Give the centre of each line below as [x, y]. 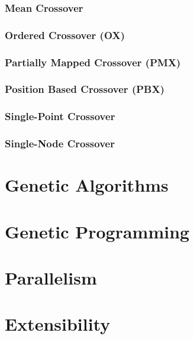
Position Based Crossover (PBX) [85, 89]
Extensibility [58, 324]
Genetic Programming [97, 231]
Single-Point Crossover [60, 116]
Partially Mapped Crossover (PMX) [93, 62]
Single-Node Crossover [60, 143]
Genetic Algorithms [87, 185]
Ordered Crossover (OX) [65, 35]
